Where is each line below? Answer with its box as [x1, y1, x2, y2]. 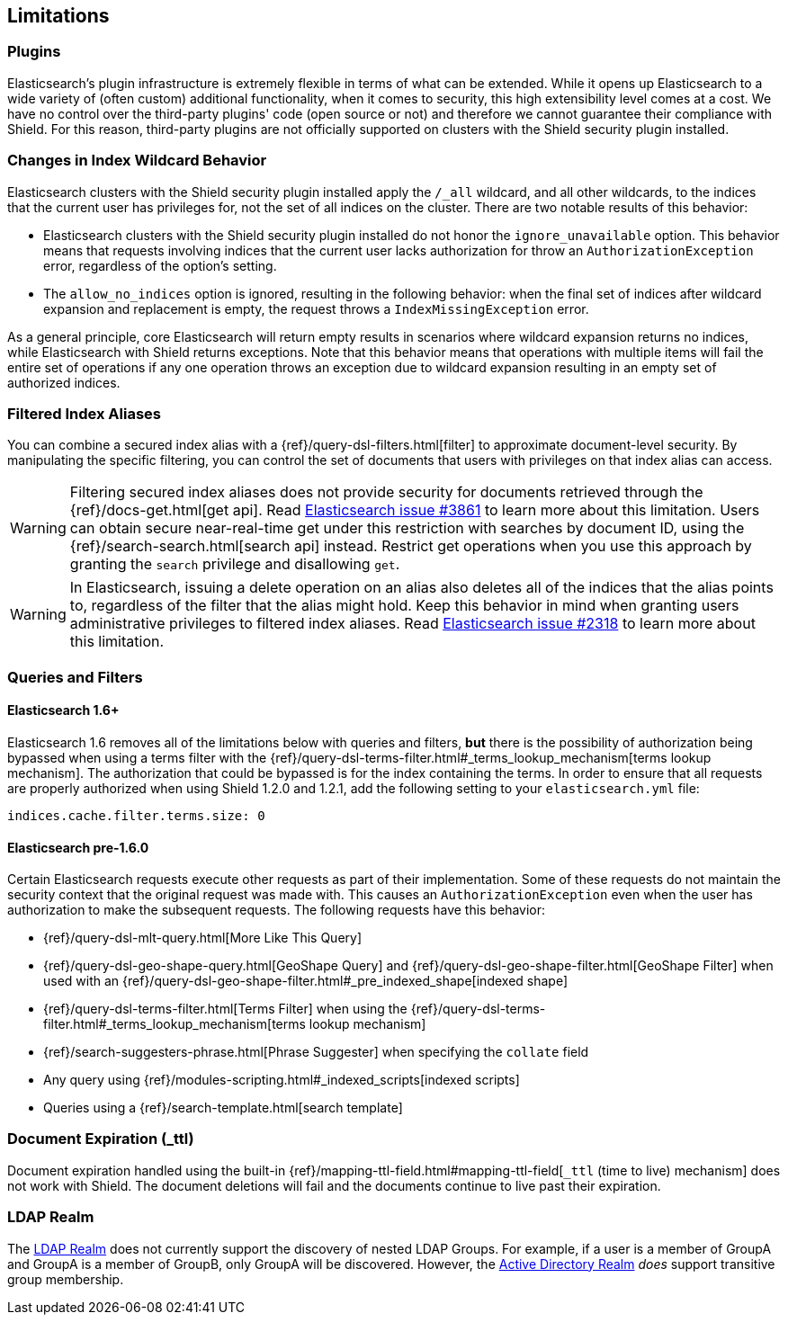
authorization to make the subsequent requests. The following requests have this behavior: [7, 902, 546, 918]
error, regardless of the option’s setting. [43, 257, 277, 273]
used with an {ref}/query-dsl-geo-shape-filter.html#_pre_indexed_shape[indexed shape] [43, 973, 569, 989]
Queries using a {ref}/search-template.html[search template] [43, 1100, 403, 1116]
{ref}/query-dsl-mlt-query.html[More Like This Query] [43, 930, 363, 946]
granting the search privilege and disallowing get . [69, 555, 400, 574]
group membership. [7, 1271, 124, 1287]
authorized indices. [7, 374, 121, 390]
